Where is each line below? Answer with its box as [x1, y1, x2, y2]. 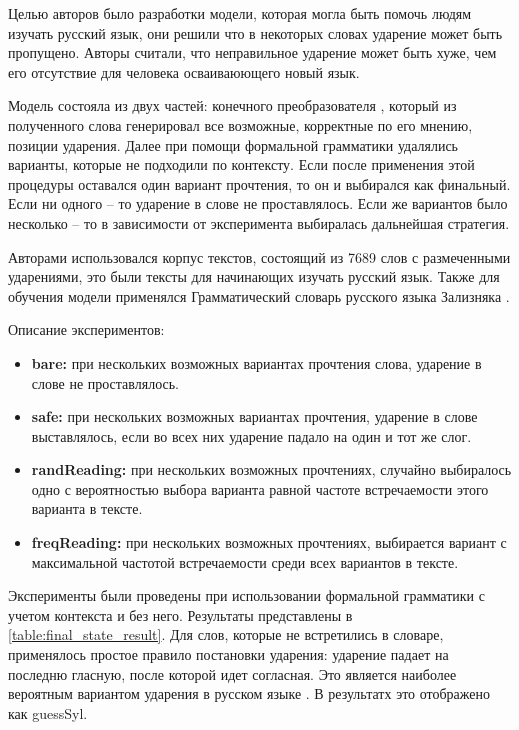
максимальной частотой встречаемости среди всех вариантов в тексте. [31, 551, 459, 572]
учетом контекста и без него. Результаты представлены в [8, 604, 353, 625]
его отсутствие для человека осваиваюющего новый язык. [8, 61, 360, 82]
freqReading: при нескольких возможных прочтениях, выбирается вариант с [31, 532, 507, 553]
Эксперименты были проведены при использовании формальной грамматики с [8, 585, 485, 606]
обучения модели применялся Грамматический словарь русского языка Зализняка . [8, 285, 510, 306]
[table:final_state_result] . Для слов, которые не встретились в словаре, [8, 624, 444, 645]
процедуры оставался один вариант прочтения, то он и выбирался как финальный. [8, 173, 511, 194]
